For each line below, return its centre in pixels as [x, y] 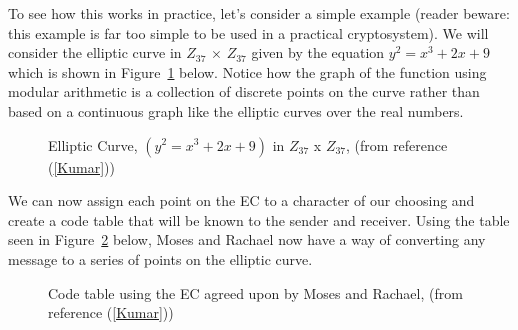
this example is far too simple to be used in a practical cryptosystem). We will [248, 32]
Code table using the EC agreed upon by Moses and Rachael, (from [255, 292]
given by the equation [318, 52]
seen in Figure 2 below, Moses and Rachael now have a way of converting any [247, 239]
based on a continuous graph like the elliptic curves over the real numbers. [236, 110]
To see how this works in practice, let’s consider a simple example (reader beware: [259, 13]
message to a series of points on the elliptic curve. [160, 258]
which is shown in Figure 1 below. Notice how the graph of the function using [247, 71]
